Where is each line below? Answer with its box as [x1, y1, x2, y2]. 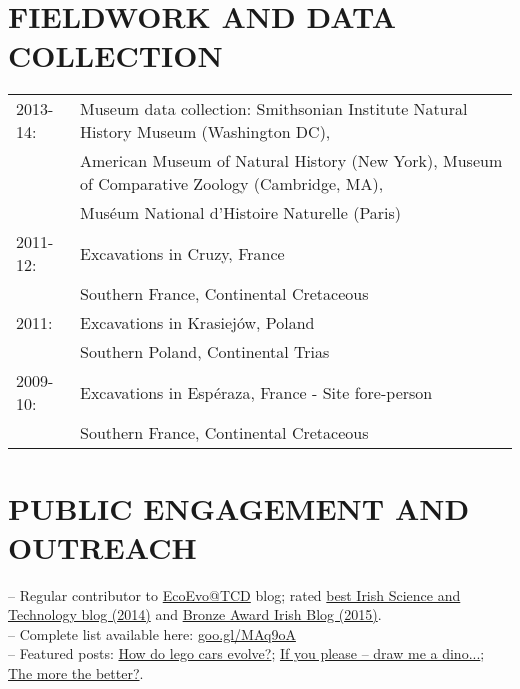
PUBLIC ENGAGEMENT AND [8, 487, 470, 528]
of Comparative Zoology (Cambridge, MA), [79, 172, 384, 196]
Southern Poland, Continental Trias [79, 340, 330, 364]
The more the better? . [8, 663, 144, 683]
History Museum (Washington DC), [79, 120, 331, 144]
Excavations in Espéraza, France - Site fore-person [79, 380, 433, 404]
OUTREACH [8, 526, 197, 567]
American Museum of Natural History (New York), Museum [79, 149, 503, 173]
